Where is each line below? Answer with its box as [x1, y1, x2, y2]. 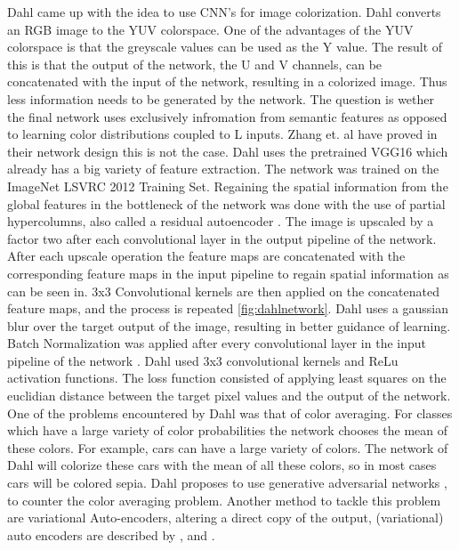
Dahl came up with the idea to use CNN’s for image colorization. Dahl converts [7, 3, 441, 20]
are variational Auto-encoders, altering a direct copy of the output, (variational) [7, 508, 444, 527]
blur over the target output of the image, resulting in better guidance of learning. [7, 316, 451, 335]
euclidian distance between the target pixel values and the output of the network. [7, 386, 451, 405]
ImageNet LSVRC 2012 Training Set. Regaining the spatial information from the [7, 176, 448, 195]
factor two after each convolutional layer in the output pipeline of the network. [7, 229, 437, 247]
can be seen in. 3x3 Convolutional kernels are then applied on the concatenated [7, 281, 439, 300]
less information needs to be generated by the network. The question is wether [7, 89, 435, 108]
